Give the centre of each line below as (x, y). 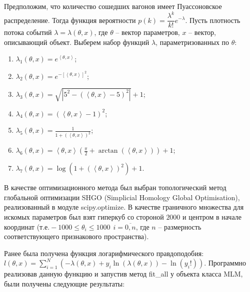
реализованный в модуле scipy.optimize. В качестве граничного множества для (124, 207)
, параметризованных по (192, 42)
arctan (108, 151)
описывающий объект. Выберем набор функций (77, 42)
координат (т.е (26, 226)
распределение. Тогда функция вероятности (70, 20)
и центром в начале (212, 216)
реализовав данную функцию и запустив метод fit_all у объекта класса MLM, (123, 274)
